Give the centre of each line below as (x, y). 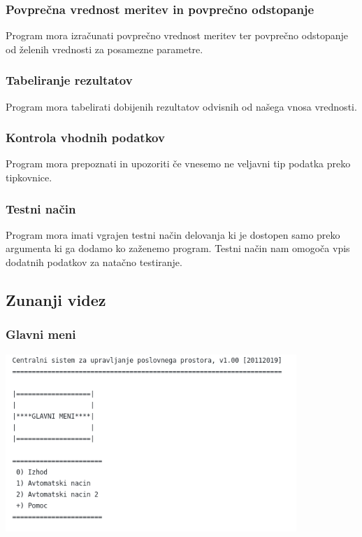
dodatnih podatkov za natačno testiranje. (94, 262)
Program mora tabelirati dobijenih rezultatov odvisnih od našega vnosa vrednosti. (181, 106)
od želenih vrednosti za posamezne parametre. (104, 49)
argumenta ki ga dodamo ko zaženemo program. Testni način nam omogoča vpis (178, 248)
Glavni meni (41, 334)
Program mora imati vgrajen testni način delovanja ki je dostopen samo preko (173, 234)
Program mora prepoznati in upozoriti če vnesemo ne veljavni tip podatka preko (178, 163)
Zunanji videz (56, 300)
